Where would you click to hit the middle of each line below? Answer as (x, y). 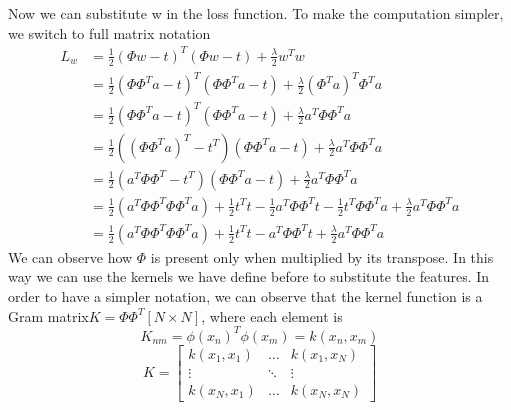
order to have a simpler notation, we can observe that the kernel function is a (245, 295)
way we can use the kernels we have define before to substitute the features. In (249, 276)
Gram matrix (48, 315)
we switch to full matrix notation (109, 32)
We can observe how (70, 256)
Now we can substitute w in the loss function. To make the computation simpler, (256, 13)
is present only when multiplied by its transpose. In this (322, 256)
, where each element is (272, 315)
